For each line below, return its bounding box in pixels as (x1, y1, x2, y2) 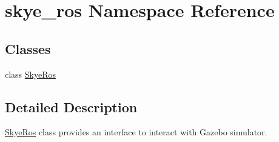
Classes (5, 39, 51, 58)
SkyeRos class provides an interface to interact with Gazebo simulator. (5, 126, 267, 138)
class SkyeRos (5, 67, 56, 80)
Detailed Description (5, 97, 138, 116)
